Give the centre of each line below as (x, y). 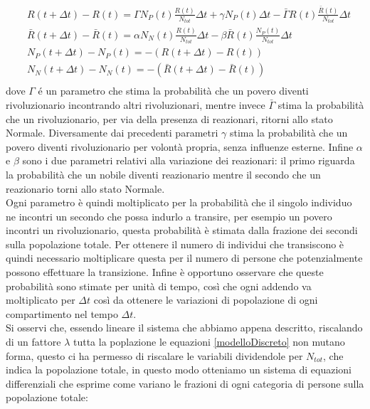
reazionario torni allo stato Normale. (85, 188)
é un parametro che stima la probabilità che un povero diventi (173, 91)
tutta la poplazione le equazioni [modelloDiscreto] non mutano (209, 342)
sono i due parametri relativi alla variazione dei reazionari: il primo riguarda (189, 160)
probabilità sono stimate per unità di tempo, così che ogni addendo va (159, 286)
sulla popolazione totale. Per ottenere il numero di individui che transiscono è (175, 244)
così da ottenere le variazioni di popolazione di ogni (206, 300)
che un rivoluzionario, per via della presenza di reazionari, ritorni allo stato (169, 118)
